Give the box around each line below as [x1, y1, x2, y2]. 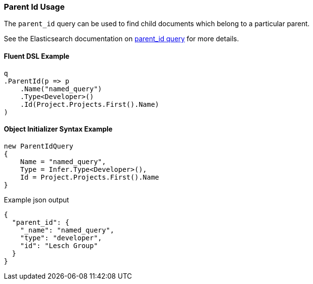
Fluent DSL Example [4, 51, 70, 60]
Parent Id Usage [4, 2, 65, 12]
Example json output [4, 195, 69, 204]
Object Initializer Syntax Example [4, 125, 113, 134]
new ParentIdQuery [4, 142, 74, 150]
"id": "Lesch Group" [20, 241, 98, 250]
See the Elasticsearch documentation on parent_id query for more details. [4, 34, 239, 43]
